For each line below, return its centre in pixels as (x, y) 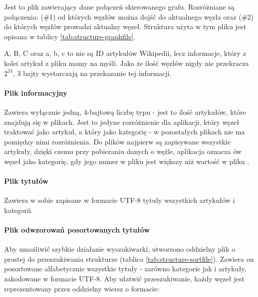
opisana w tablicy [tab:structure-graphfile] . (70, 36)
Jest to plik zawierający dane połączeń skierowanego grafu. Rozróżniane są (119, 7)
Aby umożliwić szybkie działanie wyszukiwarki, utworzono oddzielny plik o (120, 249)
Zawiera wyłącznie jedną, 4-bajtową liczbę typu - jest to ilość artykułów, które (125, 112)
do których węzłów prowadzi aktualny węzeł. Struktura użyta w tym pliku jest (125, 26)
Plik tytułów (26, 181)
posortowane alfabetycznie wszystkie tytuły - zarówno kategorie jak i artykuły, (125, 269)
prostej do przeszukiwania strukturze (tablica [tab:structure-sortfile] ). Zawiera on (129, 258)
